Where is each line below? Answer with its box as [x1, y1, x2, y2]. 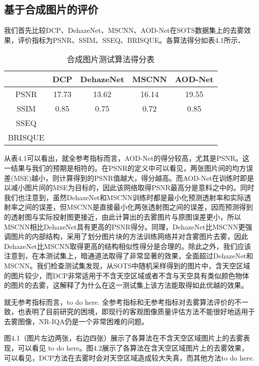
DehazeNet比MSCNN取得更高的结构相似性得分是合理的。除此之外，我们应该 [4, 241, 252, 251]
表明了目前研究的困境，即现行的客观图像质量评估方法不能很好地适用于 [24, 306, 255, 317]
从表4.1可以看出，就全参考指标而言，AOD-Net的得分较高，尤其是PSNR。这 [4, 153, 250, 163]
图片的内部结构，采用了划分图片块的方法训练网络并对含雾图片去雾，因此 [10, 231, 248, 242]
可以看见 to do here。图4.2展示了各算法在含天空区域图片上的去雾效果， [17, 343, 249, 353]
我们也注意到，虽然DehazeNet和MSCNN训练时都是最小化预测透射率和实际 [4, 192, 245, 202]
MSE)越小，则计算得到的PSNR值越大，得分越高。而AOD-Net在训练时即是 [13, 172, 254, 183]
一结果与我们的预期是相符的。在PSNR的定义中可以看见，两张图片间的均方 [4, 162, 247, 173]
